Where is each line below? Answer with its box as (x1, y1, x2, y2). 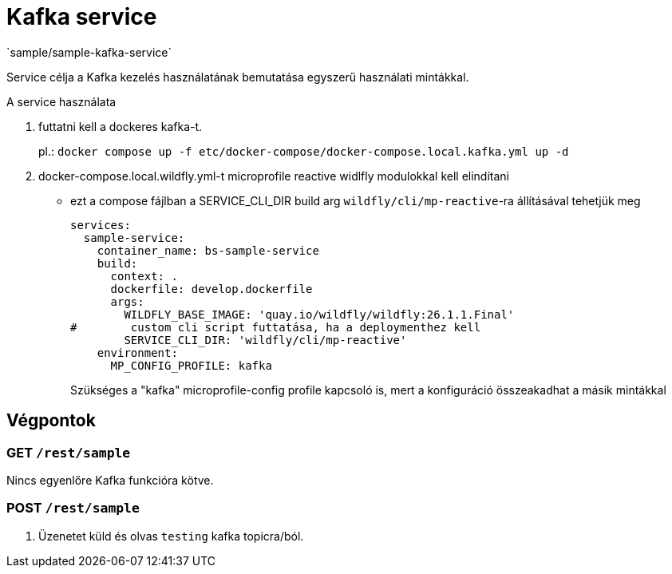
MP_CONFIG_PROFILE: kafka (110, 358, 272, 372)
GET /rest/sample (6, 444, 131, 461)
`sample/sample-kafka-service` (6, 45, 172, 59)
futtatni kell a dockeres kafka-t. (38, 119, 203, 133)
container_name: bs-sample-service (97, 243, 319, 257)
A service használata (6, 94, 117, 109)
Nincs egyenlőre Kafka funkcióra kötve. (6, 473, 214, 487)
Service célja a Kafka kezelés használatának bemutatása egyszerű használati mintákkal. (6, 69, 469, 84)
